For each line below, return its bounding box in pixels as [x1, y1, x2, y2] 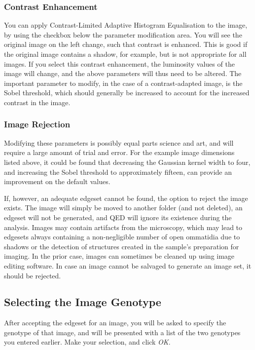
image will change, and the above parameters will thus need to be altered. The [4, 68, 242, 78]
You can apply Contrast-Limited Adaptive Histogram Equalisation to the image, [4, 20, 248, 30]
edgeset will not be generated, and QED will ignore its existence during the [4, 212, 232, 222]
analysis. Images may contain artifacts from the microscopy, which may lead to [4, 222, 243, 232]
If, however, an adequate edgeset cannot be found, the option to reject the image [4, 193, 248, 203]
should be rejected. [4, 270, 61, 280]
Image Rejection [4, 118, 71, 130]
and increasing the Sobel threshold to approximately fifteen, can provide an [4, 166, 232, 177]
